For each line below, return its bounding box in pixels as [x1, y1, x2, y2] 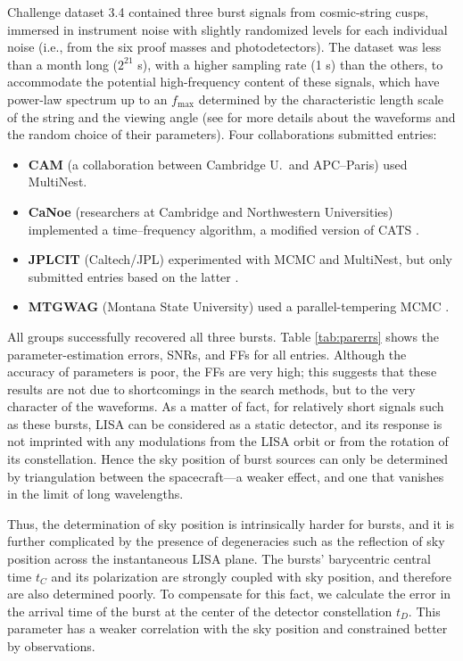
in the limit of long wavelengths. [7, 484, 184, 503]
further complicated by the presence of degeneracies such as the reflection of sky [7, 532, 445, 550]
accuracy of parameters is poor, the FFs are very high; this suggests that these [7, 362, 437, 381]
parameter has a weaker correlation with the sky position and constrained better [7, 619, 448, 638]
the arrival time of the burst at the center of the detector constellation [7, 601, 393, 620]
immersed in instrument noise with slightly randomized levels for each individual [7, 20, 448, 38]
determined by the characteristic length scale [198, 89, 444, 108]
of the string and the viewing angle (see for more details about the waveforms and [7, 107, 456, 126]
